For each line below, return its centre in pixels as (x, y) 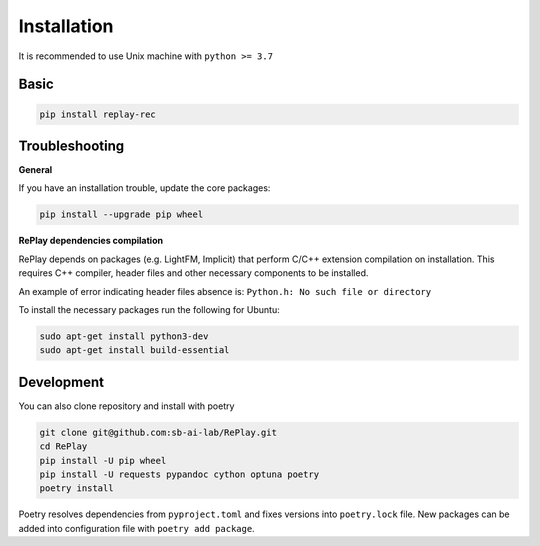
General (35, 170)
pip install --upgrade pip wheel (121, 214)
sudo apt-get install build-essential (134, 350)
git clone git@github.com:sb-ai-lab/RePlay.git (158, 432)
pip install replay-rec (98, 114)
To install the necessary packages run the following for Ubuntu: (149, 309)
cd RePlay (63, 446)
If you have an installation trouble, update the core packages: (144, 188)
